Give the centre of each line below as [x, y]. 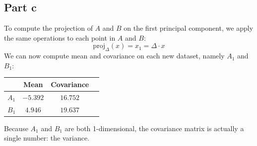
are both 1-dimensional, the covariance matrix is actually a [154, 128]
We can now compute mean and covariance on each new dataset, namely [114, 56]
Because [16, 128]
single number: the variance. [47, 138]
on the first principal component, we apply [189, 28]
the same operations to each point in [60, 37]
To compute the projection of [48, 28]
